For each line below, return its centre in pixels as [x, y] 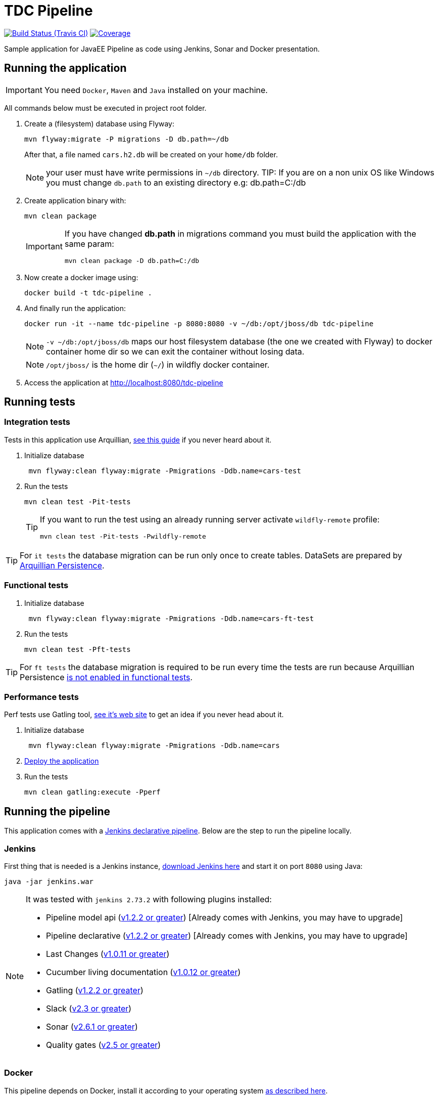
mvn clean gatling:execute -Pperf [92, 792]
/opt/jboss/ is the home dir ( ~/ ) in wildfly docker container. [158, 364]
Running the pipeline [57, 811]
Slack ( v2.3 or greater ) [89, 1008]
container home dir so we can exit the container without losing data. [175, 351]
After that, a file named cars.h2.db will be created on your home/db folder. [151, 154]
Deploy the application [62, 761]
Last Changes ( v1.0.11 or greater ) [108, 954]
